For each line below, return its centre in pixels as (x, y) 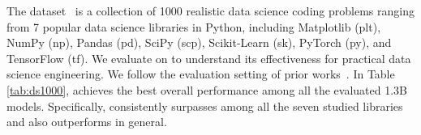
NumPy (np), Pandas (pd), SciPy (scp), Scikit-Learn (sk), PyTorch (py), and (199, 42)
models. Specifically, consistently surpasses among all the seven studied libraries (205, 105)
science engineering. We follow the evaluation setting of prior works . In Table (201, 74)
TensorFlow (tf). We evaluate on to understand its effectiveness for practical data (209, 58)
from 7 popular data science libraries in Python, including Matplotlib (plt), (194, 26)
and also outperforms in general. (87, 122)
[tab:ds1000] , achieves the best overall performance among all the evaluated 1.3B (207, 89)
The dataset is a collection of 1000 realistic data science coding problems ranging (210, 11)
